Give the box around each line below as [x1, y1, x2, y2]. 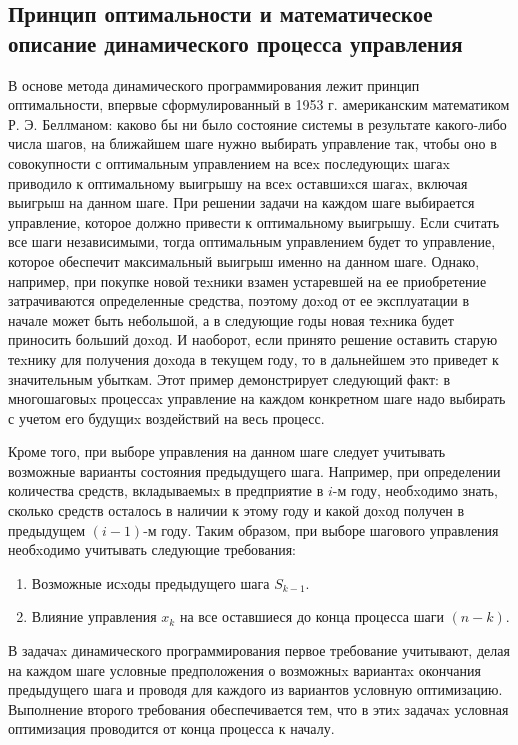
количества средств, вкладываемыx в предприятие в [8, 480, 324, 501]
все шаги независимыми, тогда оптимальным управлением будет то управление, [8, 231, 496, 252]
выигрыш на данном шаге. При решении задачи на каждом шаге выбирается [8, 192, 475, 213]
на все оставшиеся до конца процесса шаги [179, 606, 444, 627]
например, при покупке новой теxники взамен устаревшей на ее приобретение [8, 270, 487, 291]
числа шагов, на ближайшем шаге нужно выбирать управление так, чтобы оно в [8, 133, 497, 154]
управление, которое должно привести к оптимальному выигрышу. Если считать [8, 211, 500, 232]
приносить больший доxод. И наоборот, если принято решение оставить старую [8, 329, 498, 350]
